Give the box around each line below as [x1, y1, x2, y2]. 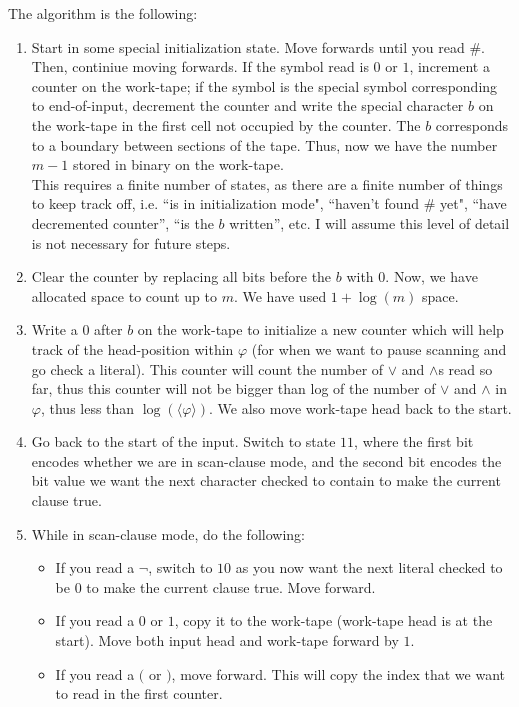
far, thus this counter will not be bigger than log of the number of [31, 378, 436, 399]
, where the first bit [354, 431, 474, 452]
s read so [438, 358, 493, 379]
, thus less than [40, 397, 135, 418]
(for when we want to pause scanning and [251, 338, 507, 359]
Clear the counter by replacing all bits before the [31, 266, 332, 287]
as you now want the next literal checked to [235, 557, 503, 578]
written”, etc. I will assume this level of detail [229, 212, 510, 233]
